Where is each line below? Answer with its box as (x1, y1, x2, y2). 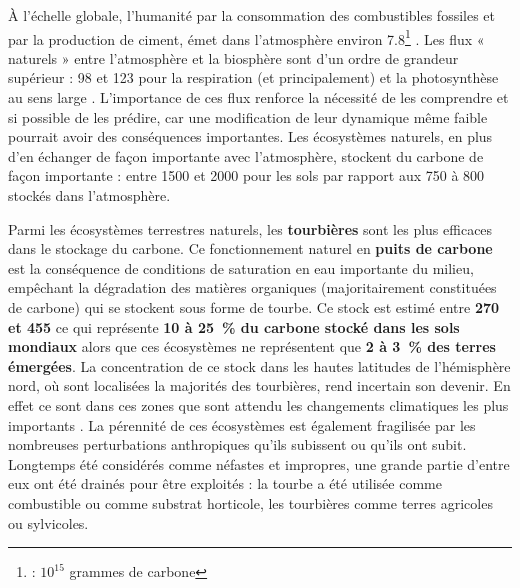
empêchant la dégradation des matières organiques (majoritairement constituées (8, 277, 497, 298)
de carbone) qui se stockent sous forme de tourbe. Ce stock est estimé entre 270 (8, 296, 500, 317)
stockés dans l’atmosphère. (8, 185, 171, 205)
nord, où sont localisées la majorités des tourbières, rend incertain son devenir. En (8, 375, 511, 396)
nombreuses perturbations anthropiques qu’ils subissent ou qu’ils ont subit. (8, 434, 467, 455)
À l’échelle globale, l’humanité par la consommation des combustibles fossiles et (8, 5, 496, 25)
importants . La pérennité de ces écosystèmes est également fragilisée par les (8, 414, 476, 435)
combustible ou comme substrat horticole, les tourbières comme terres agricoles (8, 492, 493, 513)
